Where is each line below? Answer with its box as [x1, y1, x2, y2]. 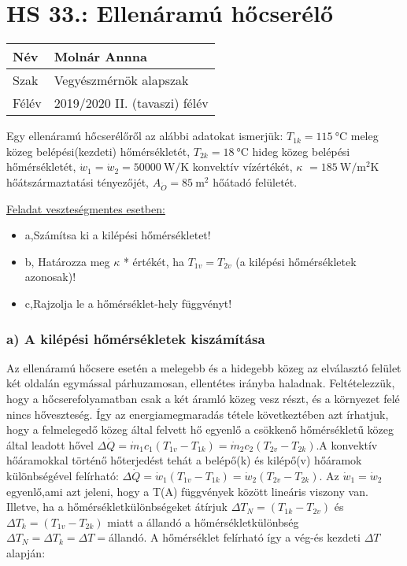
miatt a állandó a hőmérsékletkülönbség [107, 513, 299, 530]
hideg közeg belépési [252, 142, 350, 159]
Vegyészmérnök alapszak [54, 71, 189, 90]
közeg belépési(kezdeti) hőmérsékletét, [6, 142, 191, 159]
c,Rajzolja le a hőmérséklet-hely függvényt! [24, 295, 232, 312]
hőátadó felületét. [213, 173, 298, 190]
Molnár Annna [54, 47, 147, 66]
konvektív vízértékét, [192, 158, 293, 175]
